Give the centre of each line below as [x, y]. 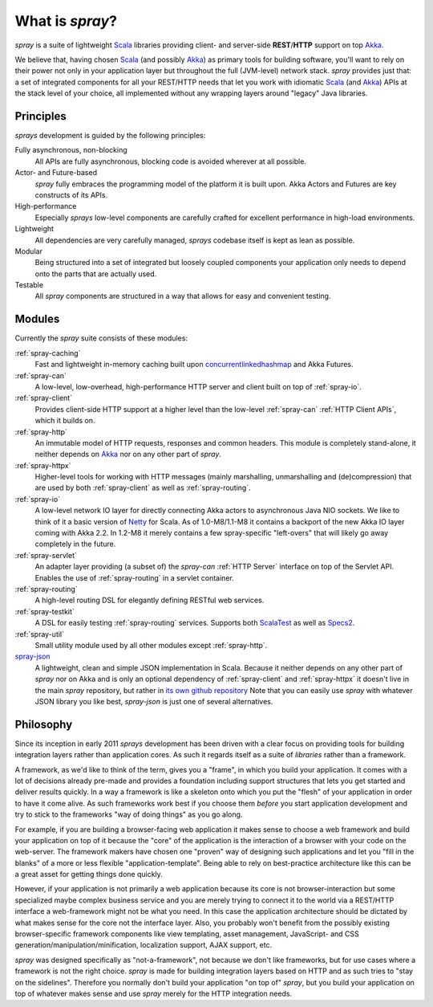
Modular [29, 251]
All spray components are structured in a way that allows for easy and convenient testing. [183, 296]
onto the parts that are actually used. [96, 274]
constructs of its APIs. [71, 195]
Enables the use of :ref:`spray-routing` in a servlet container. [134, 577]
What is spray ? [66, 21]
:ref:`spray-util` [39, 634]
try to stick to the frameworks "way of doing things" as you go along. [129, 814]
